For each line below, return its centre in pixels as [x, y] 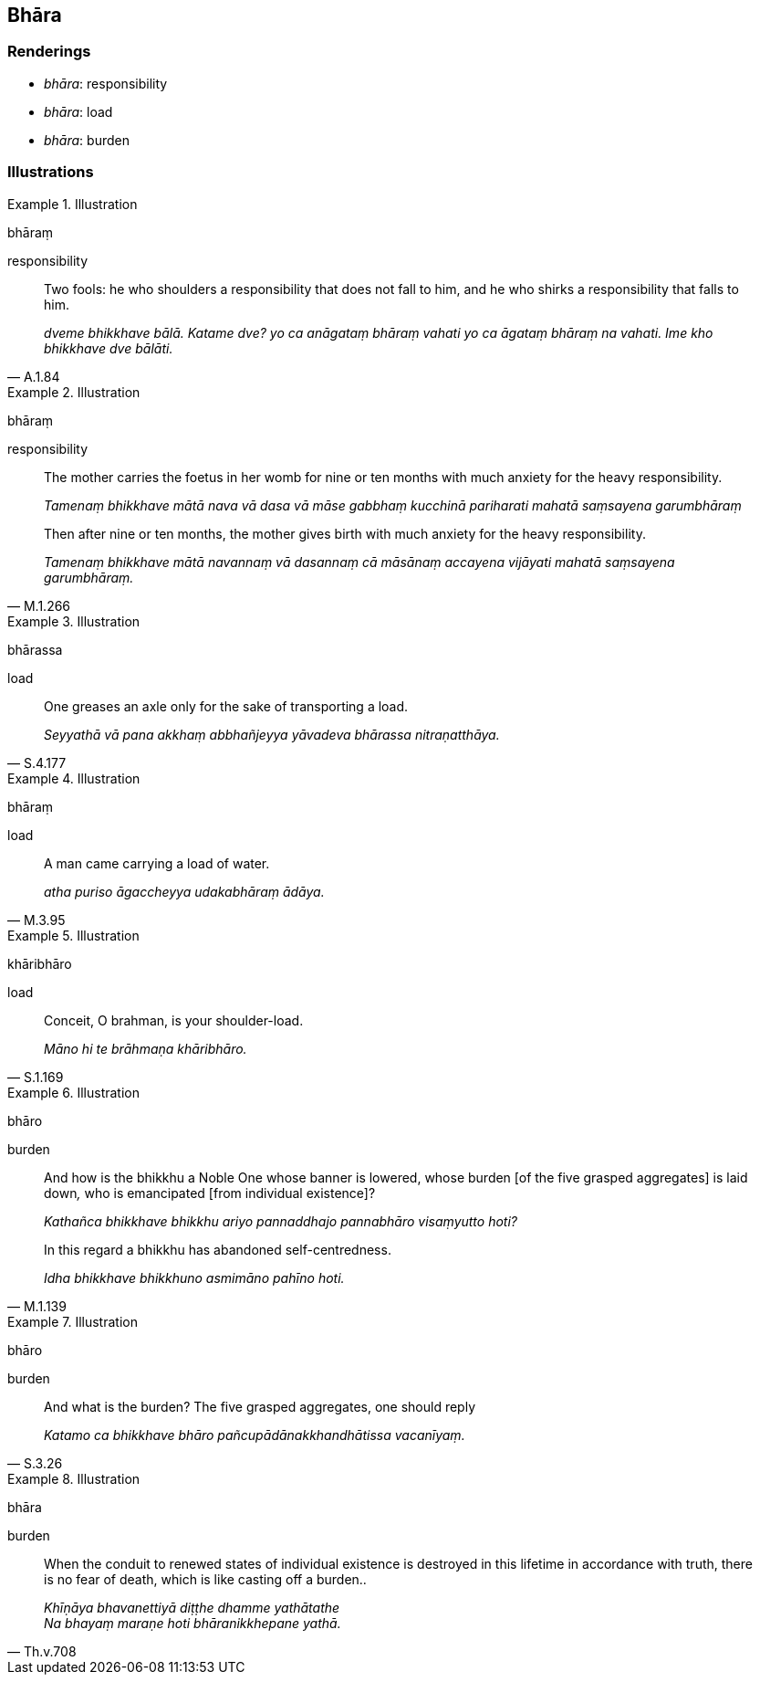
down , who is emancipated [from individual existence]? [210, 1193]
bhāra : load [78, 111]
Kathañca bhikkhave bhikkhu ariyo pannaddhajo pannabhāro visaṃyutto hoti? [281, 1221]
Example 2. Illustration [74, 392]
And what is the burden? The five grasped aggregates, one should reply [260, 1406]
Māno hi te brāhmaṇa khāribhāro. [146, 1048]
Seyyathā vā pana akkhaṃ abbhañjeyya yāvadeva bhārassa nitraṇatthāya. [272, 734]
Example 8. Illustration [74, 1478]
